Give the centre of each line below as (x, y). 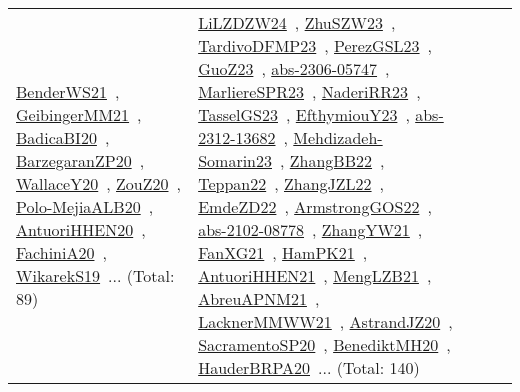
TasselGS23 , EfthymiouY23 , (304, 114)
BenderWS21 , (68, 91)
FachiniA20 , (61, 252)
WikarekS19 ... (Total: (95, 275)
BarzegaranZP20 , (80, 160)
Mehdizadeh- (338, 137)
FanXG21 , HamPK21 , (283, 252)
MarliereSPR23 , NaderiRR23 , (309, 91)
